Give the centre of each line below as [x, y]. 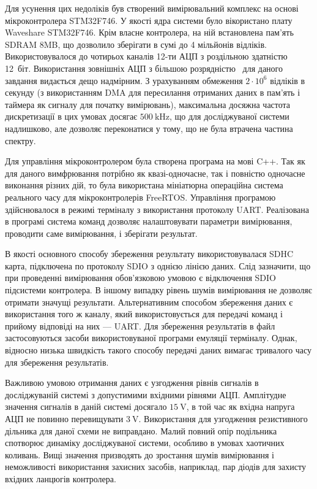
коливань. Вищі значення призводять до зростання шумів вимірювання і [140, 454]
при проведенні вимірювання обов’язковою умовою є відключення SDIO [141, 278]
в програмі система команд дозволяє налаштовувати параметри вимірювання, [149, 221]
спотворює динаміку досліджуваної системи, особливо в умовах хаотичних [145, 443]
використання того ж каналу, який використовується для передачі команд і [144, 314]
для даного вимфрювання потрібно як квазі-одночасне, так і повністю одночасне [155, 173]
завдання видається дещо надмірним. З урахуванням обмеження [124, 80]
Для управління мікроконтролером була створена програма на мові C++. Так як [155, 161]
